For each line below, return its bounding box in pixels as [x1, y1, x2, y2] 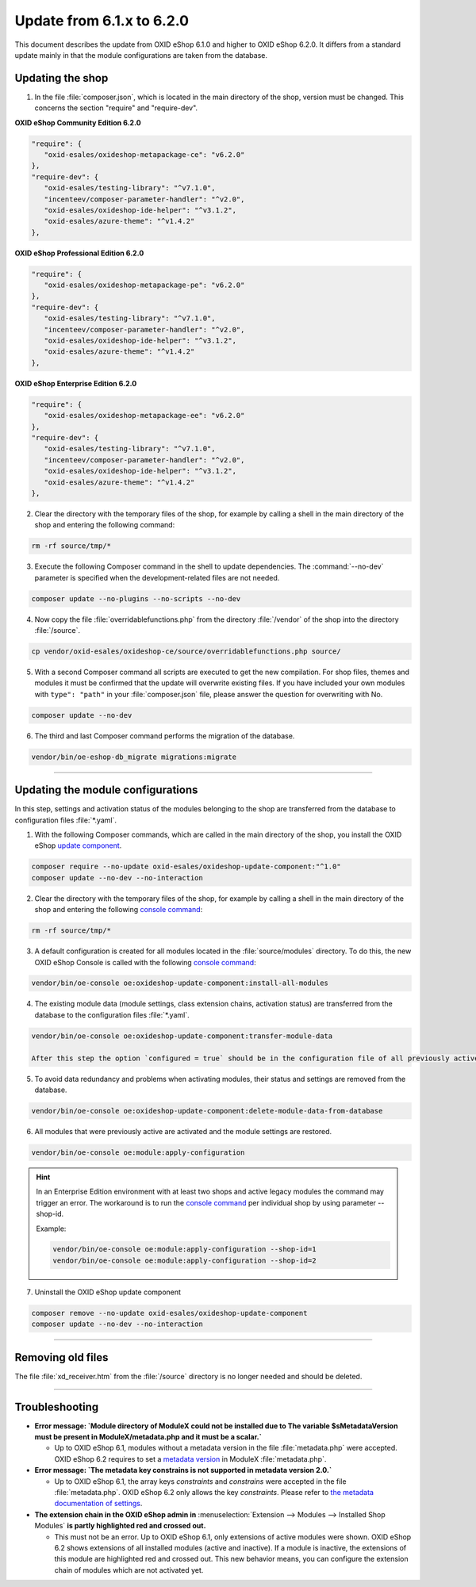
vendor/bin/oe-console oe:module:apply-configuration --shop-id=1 [52, 1245, 317, 1254]
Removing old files [14, 1351, 109, 1364]
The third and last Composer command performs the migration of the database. [34, 730, 295, 741]
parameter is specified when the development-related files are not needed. [34, 573, 280, 582]
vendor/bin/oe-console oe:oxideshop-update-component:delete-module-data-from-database [31, 1106, 383, 1115]
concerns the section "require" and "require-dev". [34, 103, 198, 113]
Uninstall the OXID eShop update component [34, 1287, 182, 1297]
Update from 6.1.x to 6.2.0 [14, 12, 190, 29]
